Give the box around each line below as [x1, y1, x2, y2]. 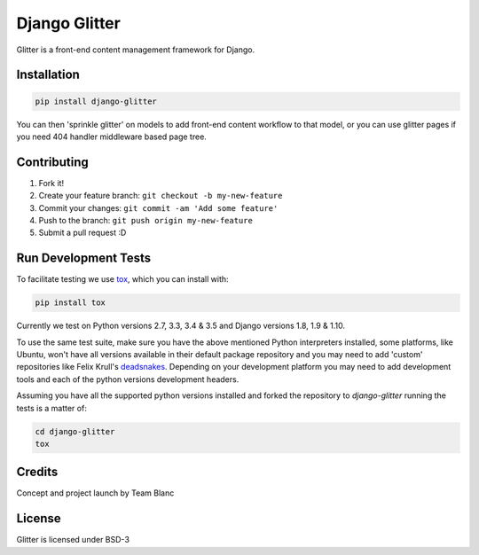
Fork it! [38, 177, 65, 188]
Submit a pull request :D [38, 227, 127, 238]
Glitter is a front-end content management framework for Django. [16, 44, 255, 55]
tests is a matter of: [16, 403, 88, 413]
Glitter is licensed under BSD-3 [16, 535, 130, 545]
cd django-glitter [35, 426, 115, 436]
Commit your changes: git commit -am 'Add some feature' [38, 202, 279, 213]
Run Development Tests [16, 251, 152, 266]
